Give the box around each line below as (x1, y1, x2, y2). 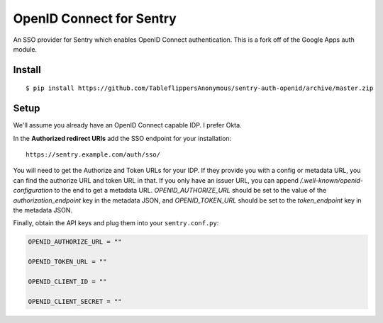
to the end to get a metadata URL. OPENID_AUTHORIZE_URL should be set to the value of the (54, 186, 327, 195)
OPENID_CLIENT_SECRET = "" (28, 297, 122, 305)
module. (13, 45, 38, 53)
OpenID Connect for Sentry (13, 11, 177, 26)
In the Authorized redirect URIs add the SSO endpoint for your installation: (13, 134, 232, 142)
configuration (13, 186, 53, 195)
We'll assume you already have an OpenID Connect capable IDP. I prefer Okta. (13, 121, 242, 130)
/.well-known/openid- (300, 176, 363, 184)
